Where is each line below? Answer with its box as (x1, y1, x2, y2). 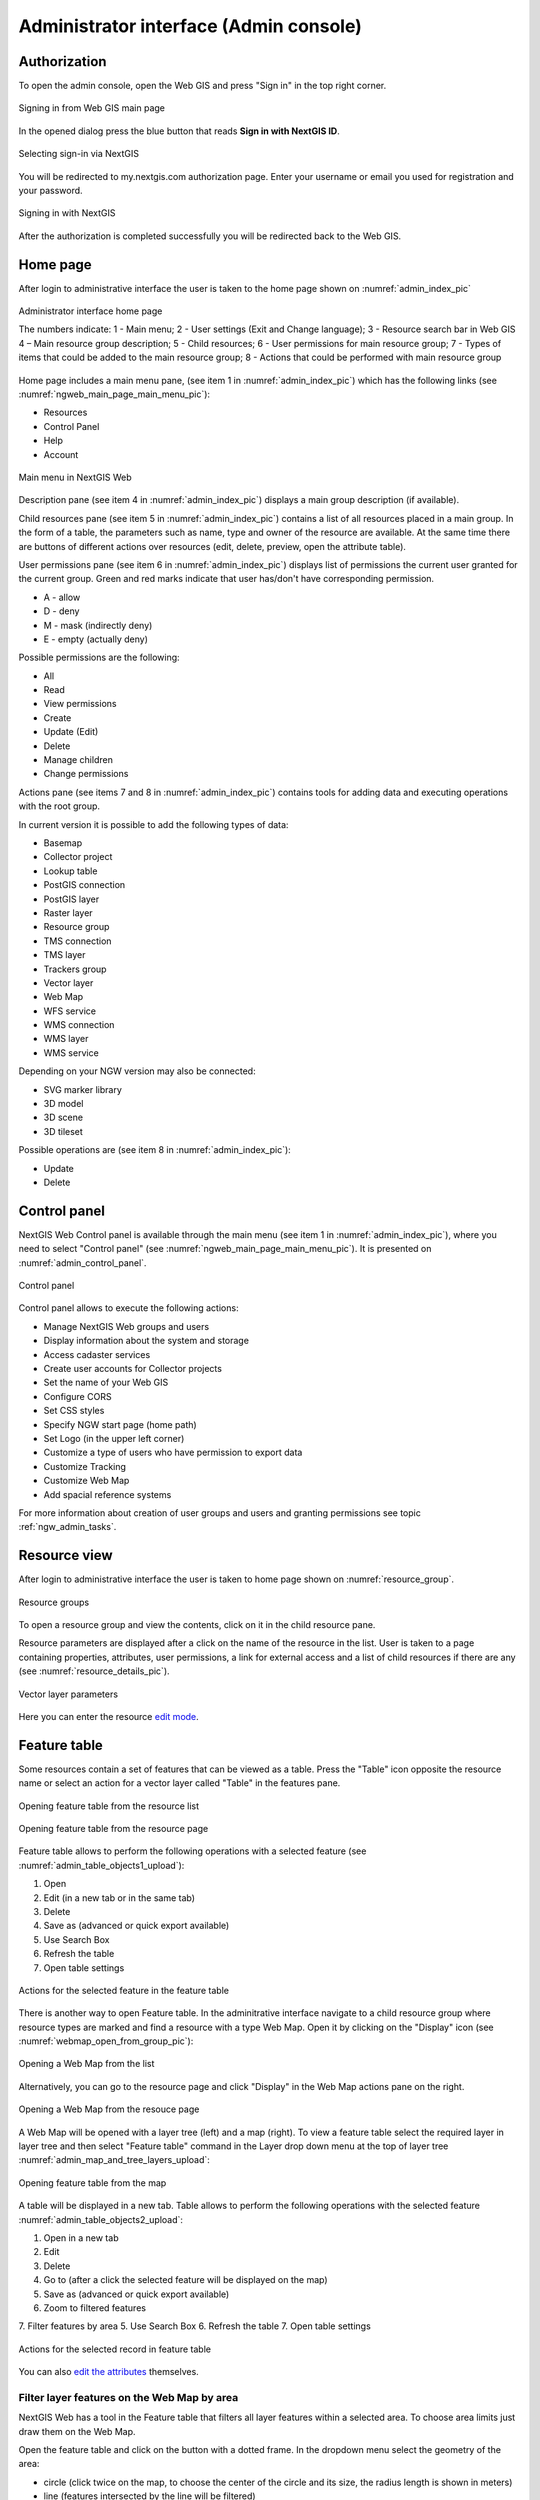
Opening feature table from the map (18, 2176, 167, 2189)
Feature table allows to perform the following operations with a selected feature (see (18, 1845, 367, 1857)
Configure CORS (43, 1390, 112, 1402)
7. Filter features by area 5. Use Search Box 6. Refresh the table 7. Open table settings (18, 2320, 372, 2332)
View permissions (43, 698, 117, 710)
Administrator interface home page (18, 305, 163, 317)
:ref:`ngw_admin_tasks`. (18, 1521, 117, 1533)
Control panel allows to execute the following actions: (18, 1302, 239, 1314)
